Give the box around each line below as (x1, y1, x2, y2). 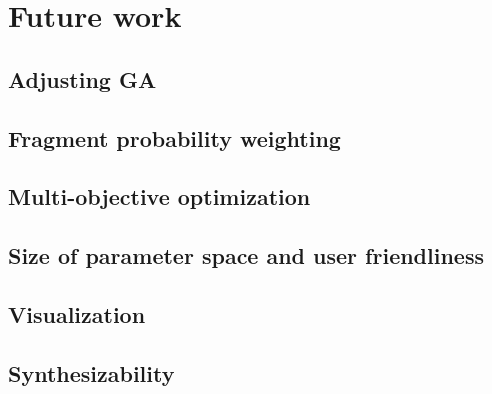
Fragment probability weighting (8, 122, 341, 153)
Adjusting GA (8, 63, 157, 94)
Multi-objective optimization (8, 181, 311, 212)
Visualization (8, 298, 146, 329)
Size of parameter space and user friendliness (8, 240, 484, 271)
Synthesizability (8, 357, 175, 388)
